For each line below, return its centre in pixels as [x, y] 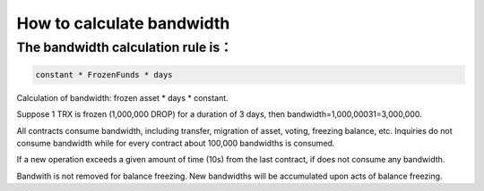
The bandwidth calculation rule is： [125, 47]
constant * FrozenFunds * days [104, 75]
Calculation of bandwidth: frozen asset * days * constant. [122, 97]
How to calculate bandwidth [123, 23]
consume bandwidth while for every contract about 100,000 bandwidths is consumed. [176, 143]
